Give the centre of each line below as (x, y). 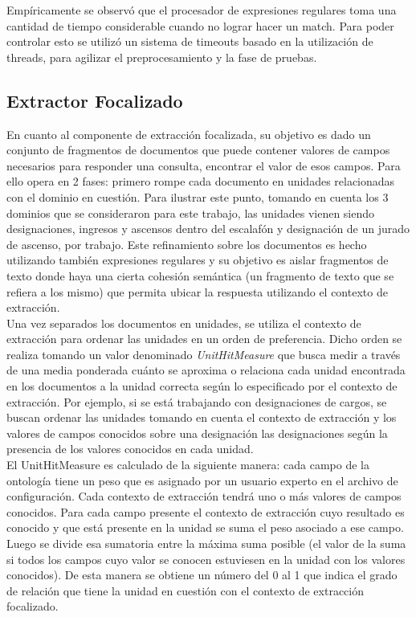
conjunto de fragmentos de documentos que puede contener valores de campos (198, 150)
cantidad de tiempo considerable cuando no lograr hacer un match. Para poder (200, 25)
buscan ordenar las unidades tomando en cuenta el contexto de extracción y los (202, 417)
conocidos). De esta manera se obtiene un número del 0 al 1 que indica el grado (202, 575)
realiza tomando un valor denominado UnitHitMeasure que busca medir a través (204, 354)
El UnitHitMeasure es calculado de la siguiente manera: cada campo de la (188, 465)
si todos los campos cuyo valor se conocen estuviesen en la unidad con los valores (206, 559)
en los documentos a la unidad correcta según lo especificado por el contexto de (202, 386)
